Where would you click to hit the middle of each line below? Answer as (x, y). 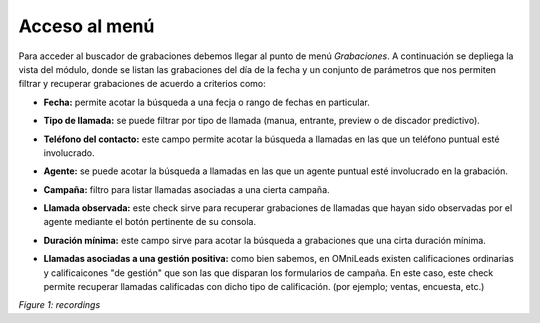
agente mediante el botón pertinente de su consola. (150, 222)
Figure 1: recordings (59, 305)
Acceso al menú (86, 26)
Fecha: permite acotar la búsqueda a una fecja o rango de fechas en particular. (206, 102)
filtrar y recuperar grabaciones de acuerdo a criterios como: (142, 84)
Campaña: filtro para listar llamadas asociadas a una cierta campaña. (186, 189)
